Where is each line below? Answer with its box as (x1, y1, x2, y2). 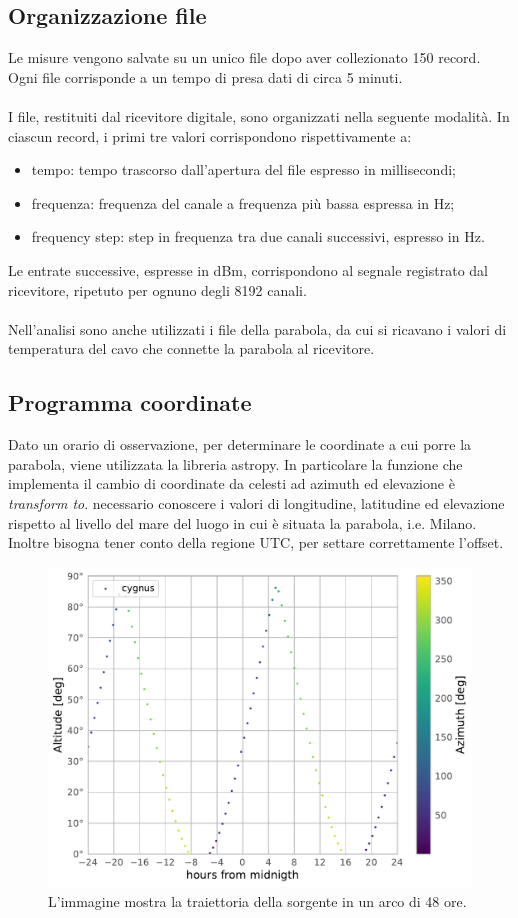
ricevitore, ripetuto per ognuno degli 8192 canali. (8, 279, 307, 300)
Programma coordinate (8, 387, 252, 418)
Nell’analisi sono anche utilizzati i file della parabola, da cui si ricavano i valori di (8, 318, 507, 339)
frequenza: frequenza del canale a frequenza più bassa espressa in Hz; (31, 192, 455, 213)
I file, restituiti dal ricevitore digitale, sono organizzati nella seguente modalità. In (8, 105, 510, 126)
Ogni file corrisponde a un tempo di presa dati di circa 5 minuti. (8, 66, 403, 87)
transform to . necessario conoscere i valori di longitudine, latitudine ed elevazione (8, 492, 505, 513)
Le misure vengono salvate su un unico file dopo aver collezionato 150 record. (8, 47, 481, 68)
